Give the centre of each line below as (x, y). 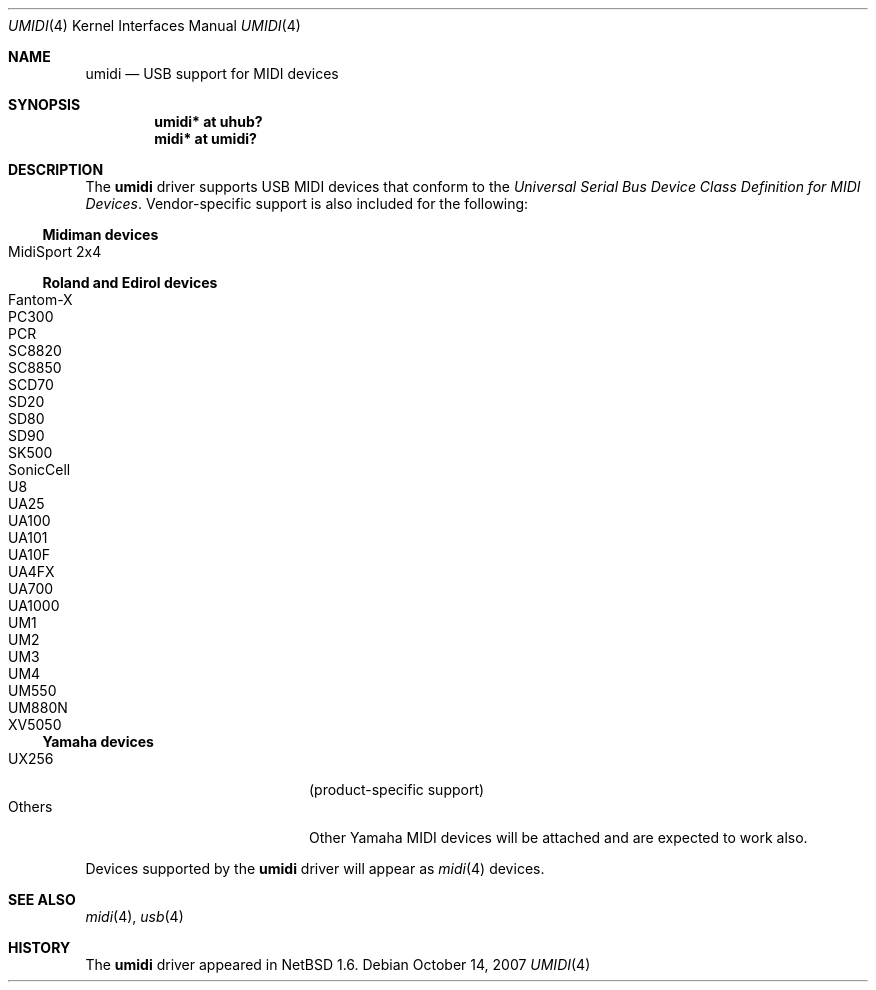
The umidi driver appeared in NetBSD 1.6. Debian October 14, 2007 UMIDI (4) (338, 964)
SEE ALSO (42, 899)
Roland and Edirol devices (130, 282)
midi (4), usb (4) (134, 916)
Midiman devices (100, 234)
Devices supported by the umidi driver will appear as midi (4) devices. (315, 868)
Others (30, 806)
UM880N (38, 707)
